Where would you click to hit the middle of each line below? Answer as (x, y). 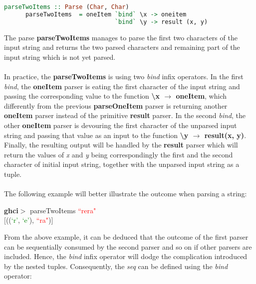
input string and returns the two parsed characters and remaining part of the (122, 47)
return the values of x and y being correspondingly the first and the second (119, 154)
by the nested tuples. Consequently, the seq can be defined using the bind (116, 266)
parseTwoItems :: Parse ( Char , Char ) (67, 7)
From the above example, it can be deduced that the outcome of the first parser (126, 236)
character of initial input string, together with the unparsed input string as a (122, 164)
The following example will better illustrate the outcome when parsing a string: (126, 194)
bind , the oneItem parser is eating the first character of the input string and (122, 86)
